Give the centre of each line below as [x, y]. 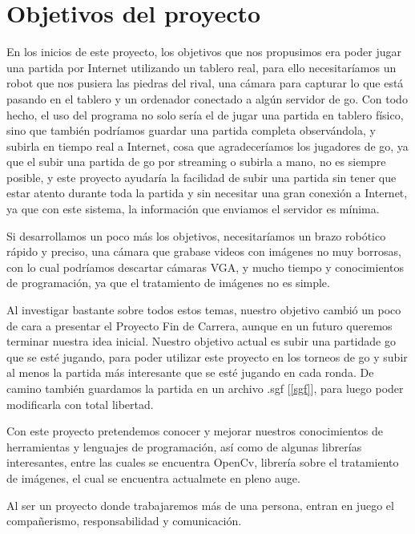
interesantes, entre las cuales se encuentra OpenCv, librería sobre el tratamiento [203, 462]
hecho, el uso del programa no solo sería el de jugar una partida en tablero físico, [205, 114]
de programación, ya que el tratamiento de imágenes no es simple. [168, 283]
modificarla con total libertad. [80, 404]
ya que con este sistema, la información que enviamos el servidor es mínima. [193, 209]
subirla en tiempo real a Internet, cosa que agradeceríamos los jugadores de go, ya [207, 146]
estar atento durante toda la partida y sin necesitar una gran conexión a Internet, [207, 193]
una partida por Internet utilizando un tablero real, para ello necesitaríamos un [201, 67]
